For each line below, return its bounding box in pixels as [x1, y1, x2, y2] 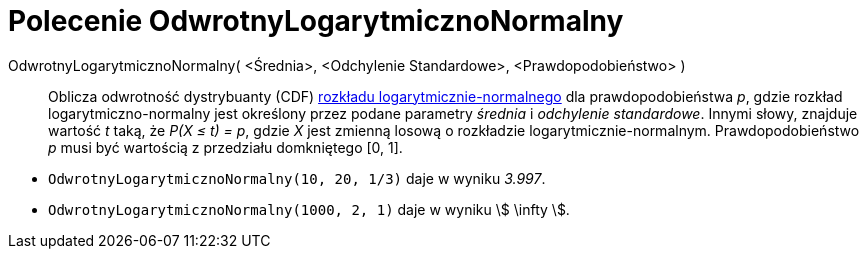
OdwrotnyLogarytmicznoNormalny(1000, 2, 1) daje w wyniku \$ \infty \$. [48, 200, 570, 218]
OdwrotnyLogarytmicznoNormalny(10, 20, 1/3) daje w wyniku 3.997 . [48, 169, 546, 187]
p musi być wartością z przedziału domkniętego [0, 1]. [48, 138, 403, 156]
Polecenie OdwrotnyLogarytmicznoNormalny [8, 4, 624, 38]
